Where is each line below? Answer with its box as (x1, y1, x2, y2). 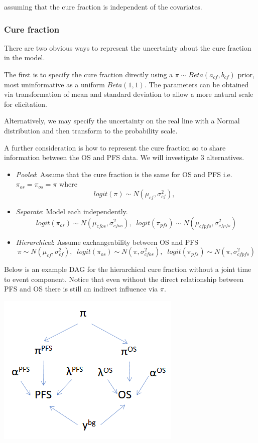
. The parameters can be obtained (144, 79, 249, 89)
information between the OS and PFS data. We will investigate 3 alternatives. (4, 152, 244, 163)
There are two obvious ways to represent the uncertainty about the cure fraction (4, 42, 251, 53)
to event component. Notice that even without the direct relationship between (4, 273, 244, 284)
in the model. (4, 52, 45, 63)
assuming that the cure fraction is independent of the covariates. (4, 2, 202, 12)
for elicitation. (4, 98, 48, 109)
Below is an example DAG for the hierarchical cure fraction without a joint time (4, 264, 251, 274)
